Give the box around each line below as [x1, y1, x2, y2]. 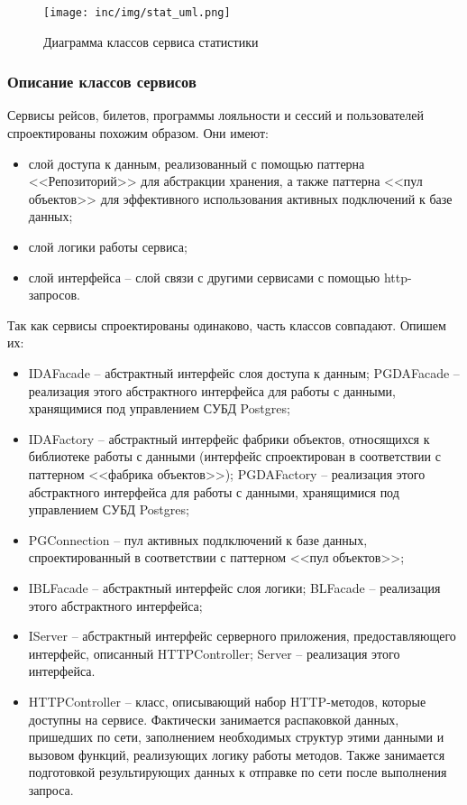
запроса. [28, 780, 74, 799]
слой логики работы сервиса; [28, 237, 188, 256]
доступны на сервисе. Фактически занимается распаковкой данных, [28, 709, 399, 728]
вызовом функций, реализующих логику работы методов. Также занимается [28, 745, 445, 763]
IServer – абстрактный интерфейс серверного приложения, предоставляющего [28, 626, 456, 645]
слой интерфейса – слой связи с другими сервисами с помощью [28, 267, 380, 286]
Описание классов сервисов [7, 70, 197, 93]
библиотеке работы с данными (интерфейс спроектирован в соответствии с [28, 447, 441, 466]
